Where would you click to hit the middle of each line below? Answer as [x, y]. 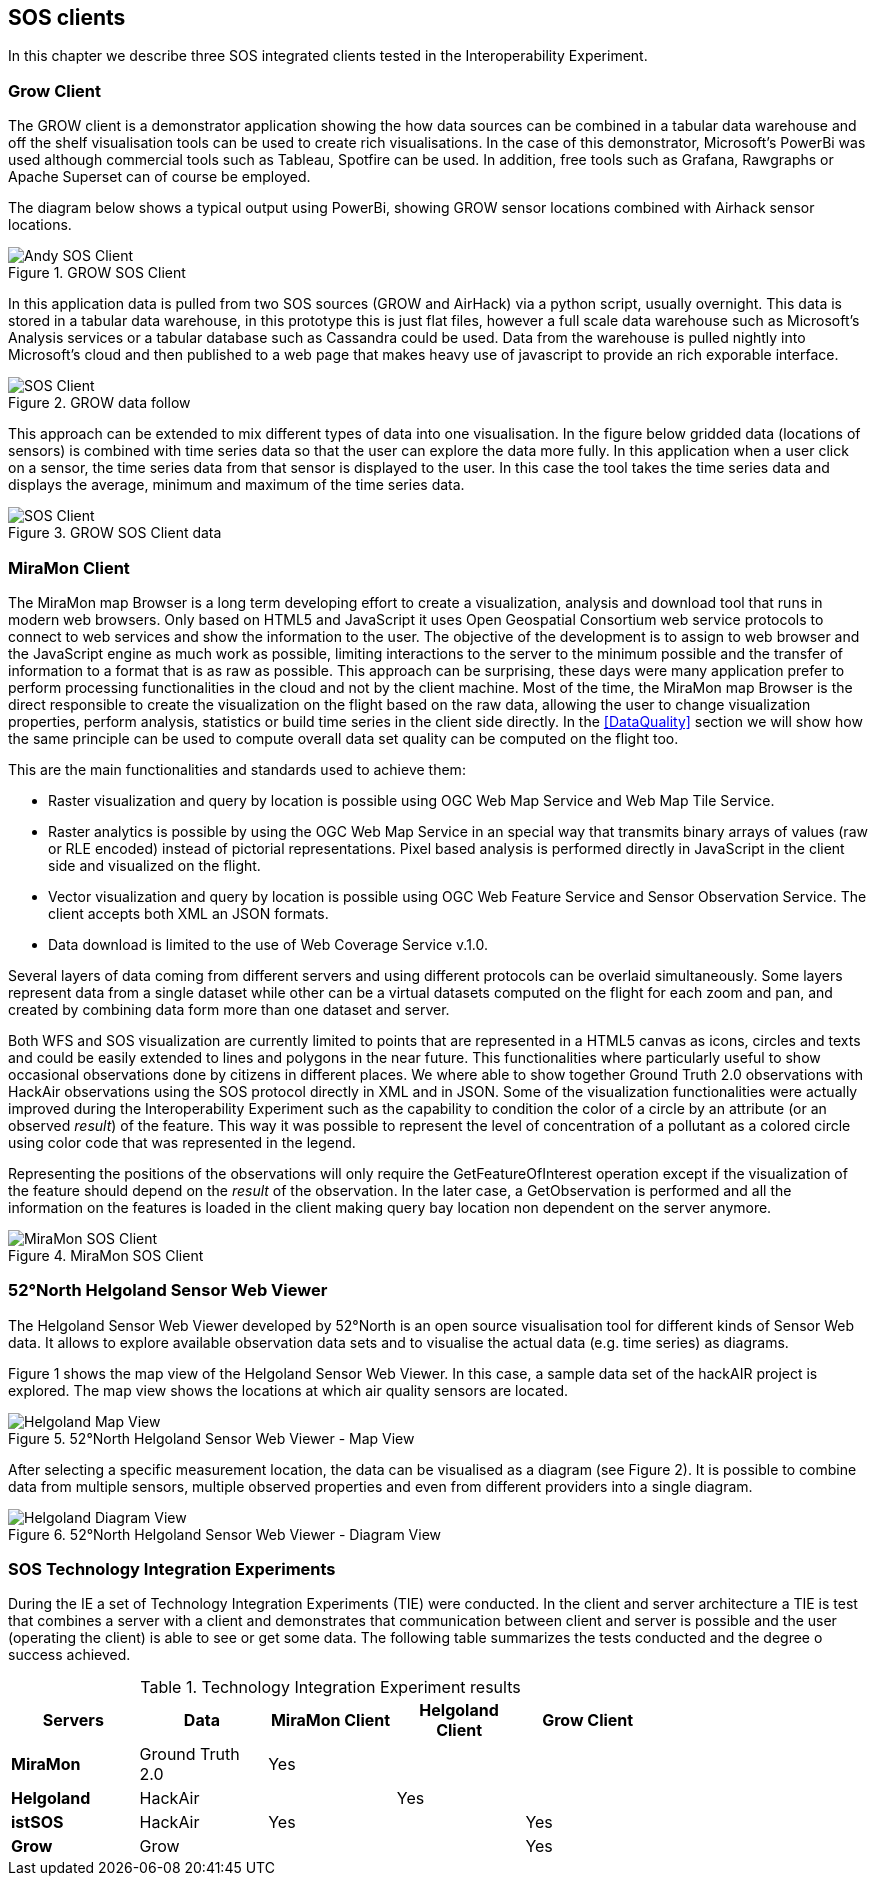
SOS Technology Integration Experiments [172, 1569]
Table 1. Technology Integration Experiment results [330, 1687]
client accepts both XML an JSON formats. [188, 913]
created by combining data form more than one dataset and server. [229, 1009]
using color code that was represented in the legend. [182, 1142]
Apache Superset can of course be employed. [159, 177]
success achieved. [69, 1655]
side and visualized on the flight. [154, 865]
